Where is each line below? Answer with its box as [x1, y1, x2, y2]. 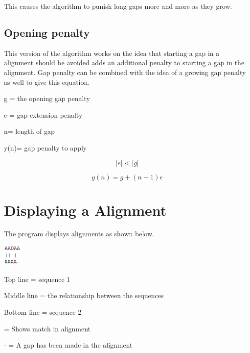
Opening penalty [4, 25, 90, 40]
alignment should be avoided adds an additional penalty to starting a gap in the [4, 57, 245, 68]
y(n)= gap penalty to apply [4, 142, 87, 152]
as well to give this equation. [4, 76, 90, 87]
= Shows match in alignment [4, 323, 91, 333]
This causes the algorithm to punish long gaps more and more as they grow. [4, 1, 232, 11]
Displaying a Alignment [4, 200, 167, 220]
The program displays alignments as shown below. [4, 228, 154, 238]
